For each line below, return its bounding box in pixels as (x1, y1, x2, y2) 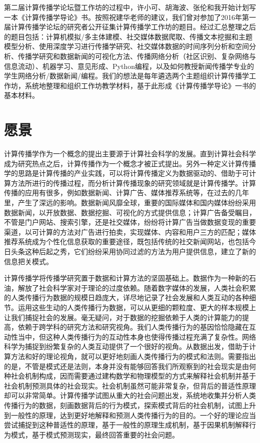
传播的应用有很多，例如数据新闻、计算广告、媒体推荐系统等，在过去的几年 (4, 187, 249, 198)
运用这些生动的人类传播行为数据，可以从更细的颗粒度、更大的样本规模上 (17, 302, 256, 312)
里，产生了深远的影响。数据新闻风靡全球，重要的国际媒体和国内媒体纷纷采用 (4, 197, 256, 208)
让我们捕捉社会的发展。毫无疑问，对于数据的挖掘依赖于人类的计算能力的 (4, 312, 242, 322)
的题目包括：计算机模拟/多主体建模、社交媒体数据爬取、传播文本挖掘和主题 (4, 31, 252, 41)
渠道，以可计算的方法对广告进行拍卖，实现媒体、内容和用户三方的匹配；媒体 (4, 226, 256, 237)
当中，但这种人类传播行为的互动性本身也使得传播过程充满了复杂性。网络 (17, 331, 256, 342)
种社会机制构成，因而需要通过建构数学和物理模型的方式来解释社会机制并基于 (4, 371, 256, 381)
